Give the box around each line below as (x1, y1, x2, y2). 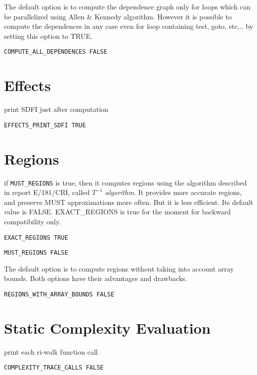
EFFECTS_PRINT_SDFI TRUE (4, 121, 86, 129)
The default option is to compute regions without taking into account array (4, 263, 234, 274)
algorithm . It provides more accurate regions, (105, 187, 242, 197)
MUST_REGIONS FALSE (4, 249, 68, 257)
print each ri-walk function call (4, 346, 98, 357)
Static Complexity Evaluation (4, 317, 211, 338)
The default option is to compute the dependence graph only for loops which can (4, 1, 251, 11)
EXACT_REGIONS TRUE (4, 234, 68, 241)
